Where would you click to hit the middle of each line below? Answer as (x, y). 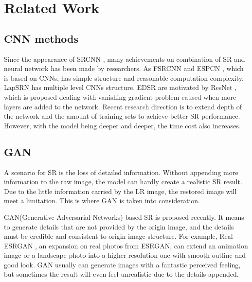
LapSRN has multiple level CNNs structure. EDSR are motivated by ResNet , (120, 87)
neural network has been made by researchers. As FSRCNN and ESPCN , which (124, 68)
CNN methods (41, 38)
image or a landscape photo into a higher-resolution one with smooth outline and (125, 255)
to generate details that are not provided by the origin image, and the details (119, 226)
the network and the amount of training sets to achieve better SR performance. (122, 116)
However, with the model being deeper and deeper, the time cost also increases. (122, 125)
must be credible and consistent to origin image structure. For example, (111, 236)
